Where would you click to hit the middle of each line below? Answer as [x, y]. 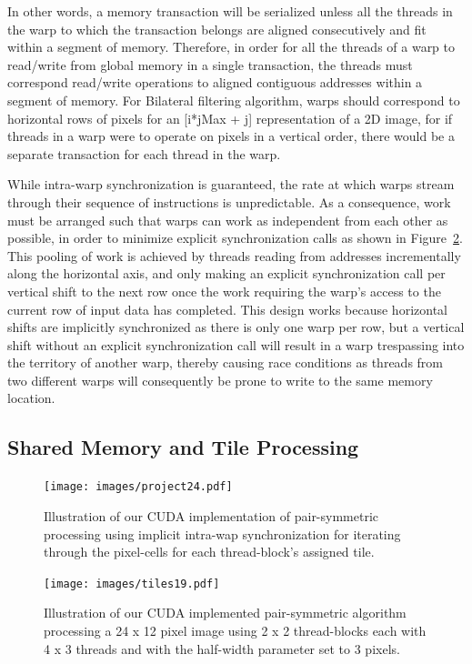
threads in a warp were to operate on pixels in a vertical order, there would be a [231, 136]
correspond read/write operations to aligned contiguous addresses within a [215, 82]
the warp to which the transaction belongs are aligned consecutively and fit [217, 29]
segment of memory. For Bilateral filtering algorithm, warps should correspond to [234, 100]
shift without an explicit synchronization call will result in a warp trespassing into [236, 344]
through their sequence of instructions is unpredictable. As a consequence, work [229, 201]
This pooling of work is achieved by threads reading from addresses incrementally [234, 255]
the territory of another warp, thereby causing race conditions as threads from [226, 362]
